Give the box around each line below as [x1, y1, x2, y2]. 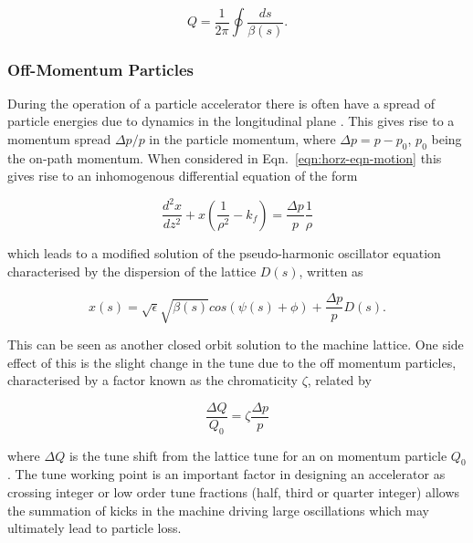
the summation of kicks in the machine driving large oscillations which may [7, 500, 429, 519]
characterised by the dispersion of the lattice [7, 261, 257, 280]
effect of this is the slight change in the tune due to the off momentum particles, [7, 352, 457, 371]
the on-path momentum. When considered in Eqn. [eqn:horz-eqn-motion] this [7, 148, 442, 167]
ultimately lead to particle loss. [7, 518, 182, 538]
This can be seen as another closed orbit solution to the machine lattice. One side [7, 335, 464, 353]
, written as [299, 261, 363, 280]
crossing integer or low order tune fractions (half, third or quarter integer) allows [7, 483, 460, 502]
